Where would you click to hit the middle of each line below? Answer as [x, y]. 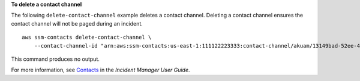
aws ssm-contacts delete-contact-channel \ [87, 38]
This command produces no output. [55, 59]
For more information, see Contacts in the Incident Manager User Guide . [100, 70]
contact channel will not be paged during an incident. [77, 23]
